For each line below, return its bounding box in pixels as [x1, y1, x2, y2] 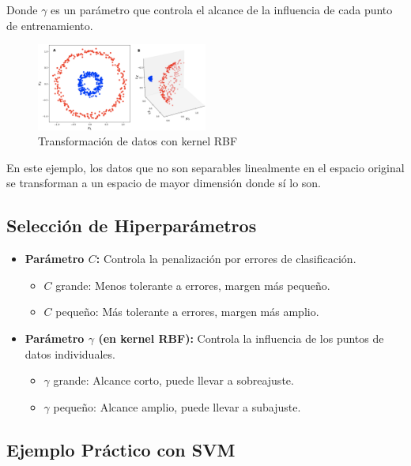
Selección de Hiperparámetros [6, 213, 257, 238]
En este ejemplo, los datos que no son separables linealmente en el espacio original [6, 159, 405, 175]
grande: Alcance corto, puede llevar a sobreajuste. [53, 372, 294, 389]
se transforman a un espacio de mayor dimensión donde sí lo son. [6, 175, 322, 191]
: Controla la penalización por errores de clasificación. [96, 250, 356, 267]
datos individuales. [25, 345, 115, 362]
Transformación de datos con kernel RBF [38, 133, 238, 149]
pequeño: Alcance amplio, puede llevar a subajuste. [53, 398, 301, 415]
